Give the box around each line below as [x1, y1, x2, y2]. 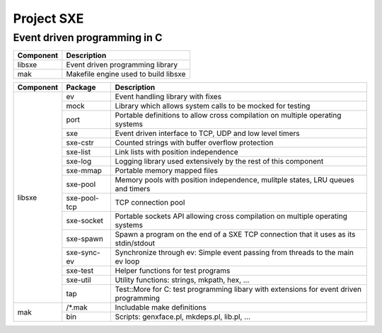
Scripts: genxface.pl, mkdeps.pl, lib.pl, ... [115, 312, 251, 322]
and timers [115, 184, 151, 194]
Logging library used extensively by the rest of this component [115, 157, 324, 166]
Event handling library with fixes [115, 92, 222, 102]
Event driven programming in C [13, 31, 163, 44]
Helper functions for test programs [115, 266, 231, 276]
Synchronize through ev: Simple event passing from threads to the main [115, 248, 354, 258]
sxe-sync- [66, 248, 100, 258]
